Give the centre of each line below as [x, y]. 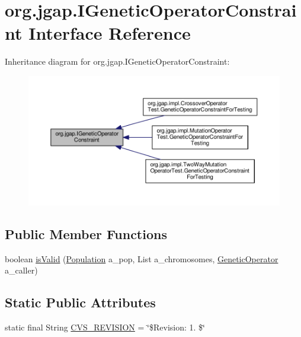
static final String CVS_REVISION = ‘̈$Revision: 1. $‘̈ [105, 327]
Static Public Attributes [80, 302]
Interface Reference [110, 33]
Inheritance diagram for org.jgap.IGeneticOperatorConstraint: [117, 61]
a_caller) [21, 270]
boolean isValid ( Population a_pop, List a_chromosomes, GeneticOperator [142, 258]
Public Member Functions [86, 233]
